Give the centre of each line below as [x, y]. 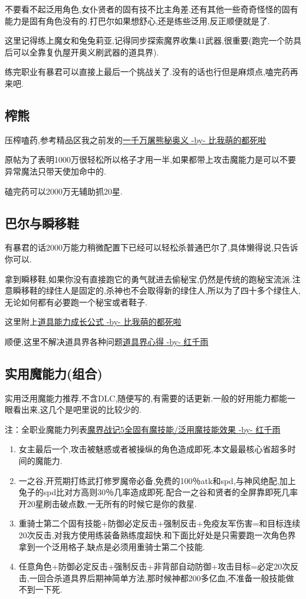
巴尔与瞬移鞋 [42, 223]
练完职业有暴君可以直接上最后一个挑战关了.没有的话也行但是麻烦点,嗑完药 [147, 72]
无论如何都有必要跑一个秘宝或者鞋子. [76, 302]
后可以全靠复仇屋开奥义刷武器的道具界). [82, 52]
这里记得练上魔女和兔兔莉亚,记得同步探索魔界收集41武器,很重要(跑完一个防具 [153, 40]
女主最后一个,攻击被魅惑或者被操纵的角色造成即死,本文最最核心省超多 [153, 449]
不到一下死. [40, 589]
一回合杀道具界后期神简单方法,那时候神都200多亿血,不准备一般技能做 [162, 577]
